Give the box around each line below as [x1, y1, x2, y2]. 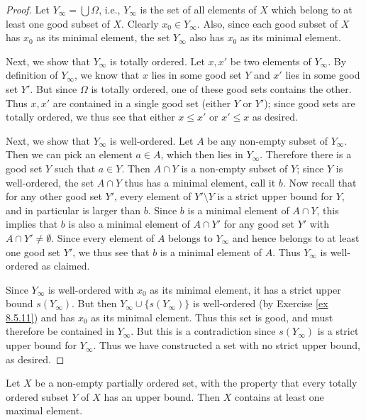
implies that [6, 216, 58, 231]
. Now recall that [282, 175, 357, 189]
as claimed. [41, 258, 90, 273]
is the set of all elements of [140, 2, 257, 16]
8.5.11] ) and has [6, 309, 75, 324]
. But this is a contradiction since [131, 324, 276, 338]
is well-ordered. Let [110, 133, 194, 148]
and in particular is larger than [6, 202, 141, 217]
